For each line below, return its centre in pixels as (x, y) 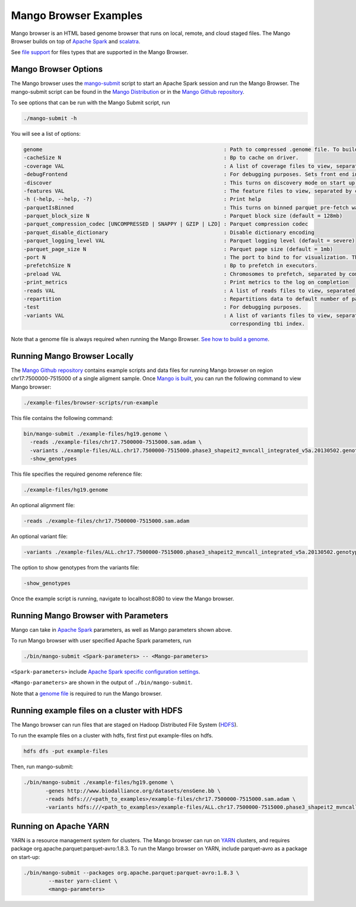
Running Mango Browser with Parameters (90, 615)
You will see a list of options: (46, 133)
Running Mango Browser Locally (72, 356)
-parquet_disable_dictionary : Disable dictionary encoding (169, 232)
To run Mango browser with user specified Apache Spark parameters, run (101, 641)
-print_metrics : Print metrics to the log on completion (186, 282)
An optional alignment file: (43, 505)
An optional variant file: (39, 536)
